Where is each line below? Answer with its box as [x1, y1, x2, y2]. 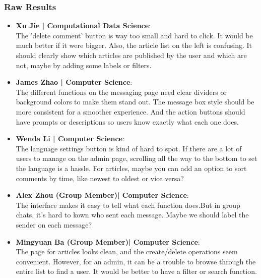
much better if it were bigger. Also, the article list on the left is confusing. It [16, 40, 252, 50]
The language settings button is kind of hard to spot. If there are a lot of [16, 143, 242, 153]
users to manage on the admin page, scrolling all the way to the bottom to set [16, 153, 257, 163]
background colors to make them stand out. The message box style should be [16, 96, 254, 107]
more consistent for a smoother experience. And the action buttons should [16, 106, 245, 117]
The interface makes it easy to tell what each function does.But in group [16, 199, 240, 210]
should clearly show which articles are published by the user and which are [16, 50, 247, 60]
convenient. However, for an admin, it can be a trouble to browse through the [16, 256, 256, 266]
